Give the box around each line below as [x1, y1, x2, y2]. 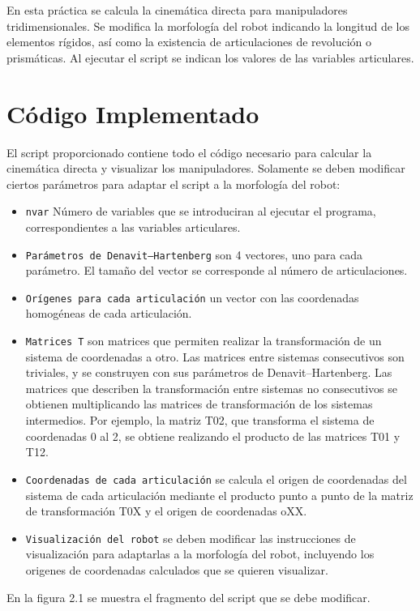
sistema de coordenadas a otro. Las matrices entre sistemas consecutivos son [25, 348, 405, 365]
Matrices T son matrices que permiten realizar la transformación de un [25, 332, 382, 349]
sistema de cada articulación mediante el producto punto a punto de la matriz [25, 486, 414, 503]
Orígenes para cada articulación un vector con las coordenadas [25, 288, 359, 305]
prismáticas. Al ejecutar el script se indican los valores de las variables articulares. [6, 49, 414, 66]
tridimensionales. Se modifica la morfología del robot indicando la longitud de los [6, 17, 410, 34]
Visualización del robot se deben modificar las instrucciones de [25, 529, 356, 546]
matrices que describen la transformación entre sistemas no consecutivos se [25, 379, 397, 396]
